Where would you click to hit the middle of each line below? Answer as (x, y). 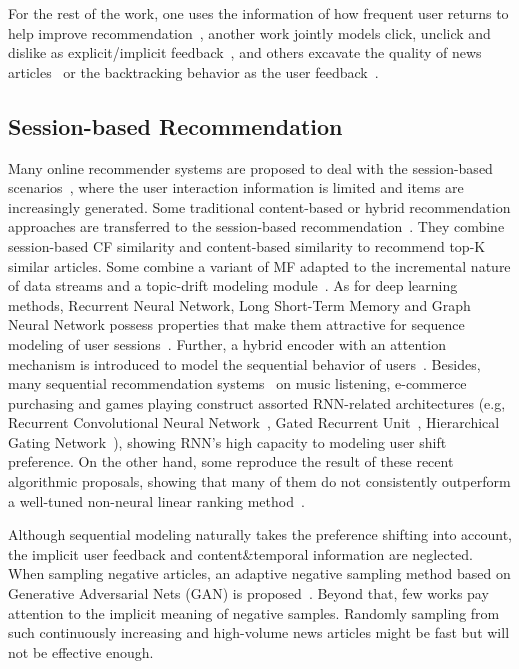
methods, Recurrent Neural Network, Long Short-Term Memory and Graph (239, 304)
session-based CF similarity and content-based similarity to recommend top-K (247, 245)
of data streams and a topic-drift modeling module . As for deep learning (233, 285)
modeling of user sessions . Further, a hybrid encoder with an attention (227, 343)
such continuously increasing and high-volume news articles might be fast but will (259, 632)
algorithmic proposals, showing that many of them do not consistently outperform (259, 481)
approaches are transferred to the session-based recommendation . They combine (256, 226)
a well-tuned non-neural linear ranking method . (156, 500)
